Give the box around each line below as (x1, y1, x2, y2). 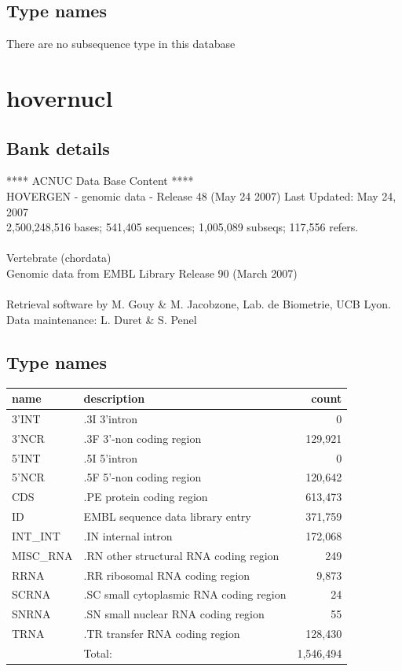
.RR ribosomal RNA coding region (83, 566, 250, 583)
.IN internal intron (83, 527, 173, 544)
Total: (83, 644, 112, 661)
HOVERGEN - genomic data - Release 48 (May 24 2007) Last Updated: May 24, (6, 187, 397, 204)
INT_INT (12, 527, 60, 544)
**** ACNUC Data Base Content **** (6, 172, 194, 189)
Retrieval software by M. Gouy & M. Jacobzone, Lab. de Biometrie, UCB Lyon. (6, 296, 391, 312)
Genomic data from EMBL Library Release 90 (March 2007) (6, 264, 298, 281)
